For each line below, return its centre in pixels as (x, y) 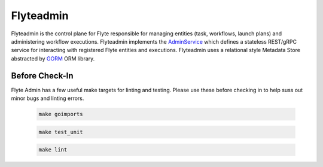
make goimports (61, 114)
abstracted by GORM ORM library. (53, 58)
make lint (53, 150)
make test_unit (61, 132)
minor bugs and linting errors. (48, 98)
